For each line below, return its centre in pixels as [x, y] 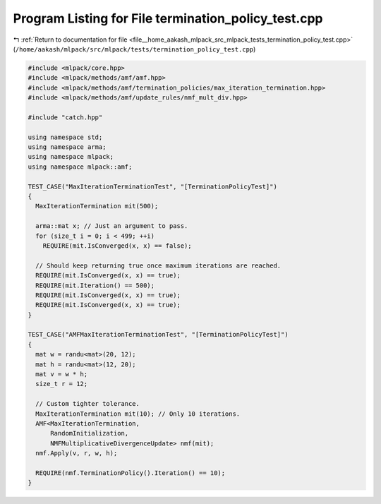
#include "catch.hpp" [65, 117]
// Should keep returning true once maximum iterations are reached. [158, 265]
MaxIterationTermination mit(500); [97, 206]
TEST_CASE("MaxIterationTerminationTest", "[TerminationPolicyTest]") [153, 186]
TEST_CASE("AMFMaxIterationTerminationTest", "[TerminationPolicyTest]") [158, 335]
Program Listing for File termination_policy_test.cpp [168, 18]
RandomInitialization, [90, 433]
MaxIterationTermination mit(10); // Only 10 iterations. [138, 414]
